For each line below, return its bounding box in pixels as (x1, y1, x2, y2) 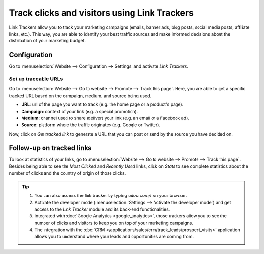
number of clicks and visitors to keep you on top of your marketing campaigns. (34, 220, 193, 226)
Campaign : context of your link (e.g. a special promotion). (21, 108, 138, 114)
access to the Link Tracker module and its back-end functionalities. (34, 206, 170, 212)
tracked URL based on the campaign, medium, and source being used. (9, 93, 152, 98)
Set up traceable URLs (9, 76, 63, 82)
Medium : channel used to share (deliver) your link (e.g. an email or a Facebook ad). (21, 115, 189, 121)
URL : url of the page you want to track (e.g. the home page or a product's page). (21, 101, 184, 107)
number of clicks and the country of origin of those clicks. (9, 170, 126, 176)
